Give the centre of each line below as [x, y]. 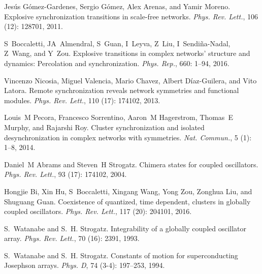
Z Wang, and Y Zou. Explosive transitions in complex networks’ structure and [127, 53]
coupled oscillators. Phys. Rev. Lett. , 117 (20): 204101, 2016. [98, 211]
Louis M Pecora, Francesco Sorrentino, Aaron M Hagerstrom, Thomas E [119, 117]
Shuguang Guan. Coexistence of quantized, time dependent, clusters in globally [127, 201]
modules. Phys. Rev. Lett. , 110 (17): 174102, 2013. [82, 100]
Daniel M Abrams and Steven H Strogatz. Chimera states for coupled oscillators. [131, 164]
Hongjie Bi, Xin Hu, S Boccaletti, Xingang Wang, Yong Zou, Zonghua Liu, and [128, 191]
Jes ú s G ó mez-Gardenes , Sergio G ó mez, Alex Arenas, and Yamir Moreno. [117, 6]
